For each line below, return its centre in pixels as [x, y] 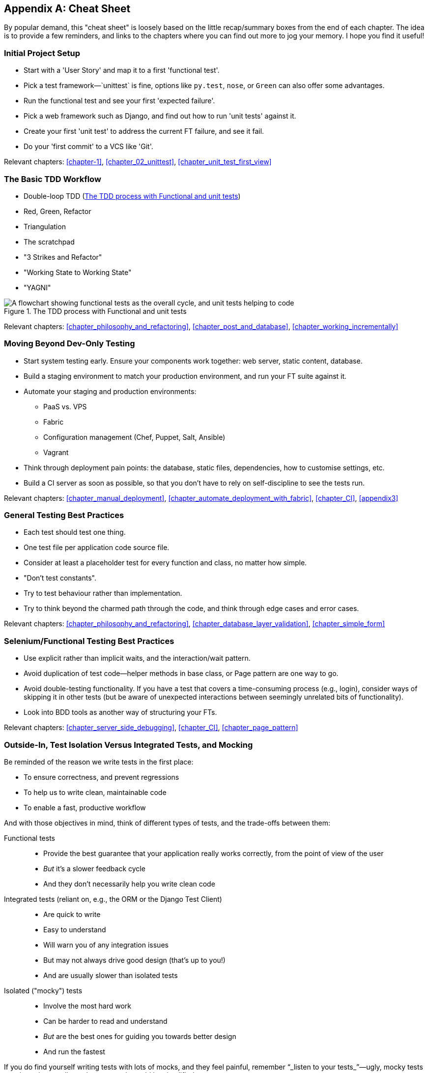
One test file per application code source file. [97, 548]
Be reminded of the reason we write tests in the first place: [99, 762]
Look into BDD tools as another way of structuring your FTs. [120, 712]
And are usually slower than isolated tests [111, 975]
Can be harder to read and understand [105, 1021]
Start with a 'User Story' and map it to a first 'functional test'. [122, 70]
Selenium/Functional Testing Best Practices [89, 641]
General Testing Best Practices [64, 515]
